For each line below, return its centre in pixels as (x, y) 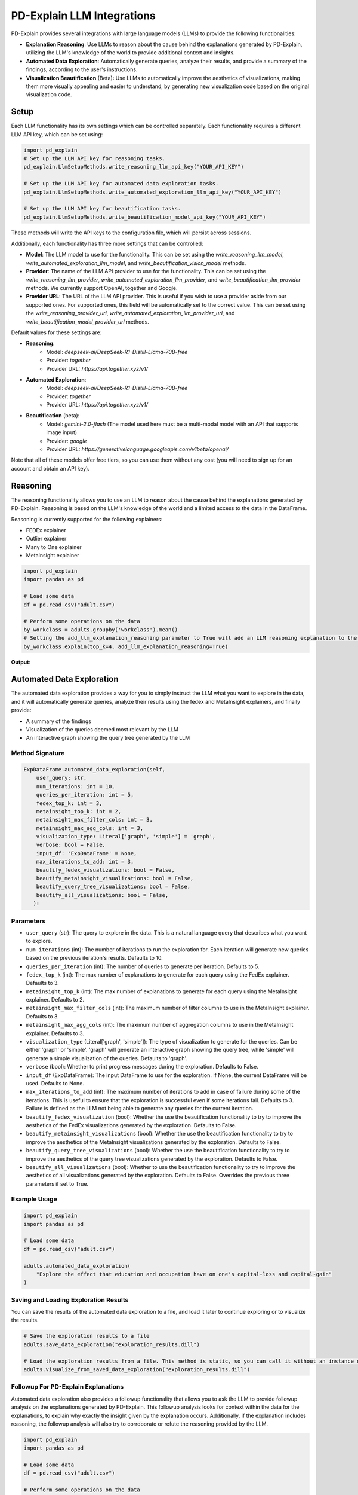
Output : (21, 662)
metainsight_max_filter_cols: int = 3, (95, 820)
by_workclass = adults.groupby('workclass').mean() (101, 630)
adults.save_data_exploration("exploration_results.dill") (112, 1344)
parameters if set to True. (57, 1183)
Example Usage (34, 1199)
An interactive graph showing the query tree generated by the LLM (108, 738)
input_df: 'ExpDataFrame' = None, (87, 853)
